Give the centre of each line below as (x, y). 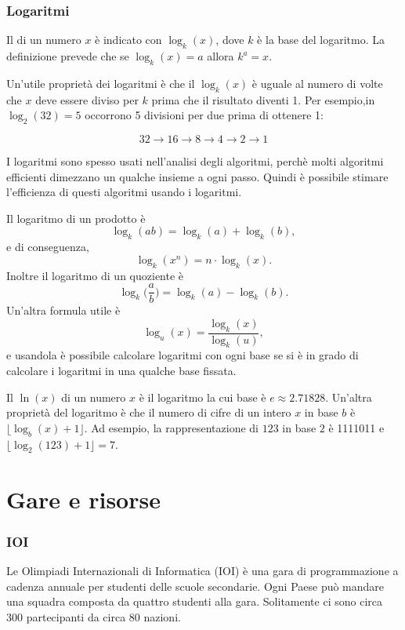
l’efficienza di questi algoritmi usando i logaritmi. (124, 192)
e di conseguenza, (48, 247)
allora (221, 56)
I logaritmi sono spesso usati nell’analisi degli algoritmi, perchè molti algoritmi (195, 161)
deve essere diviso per (87, 99)
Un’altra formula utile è (63, 310)
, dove (230, 40)
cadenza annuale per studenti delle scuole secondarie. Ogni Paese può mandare (195, 586)
